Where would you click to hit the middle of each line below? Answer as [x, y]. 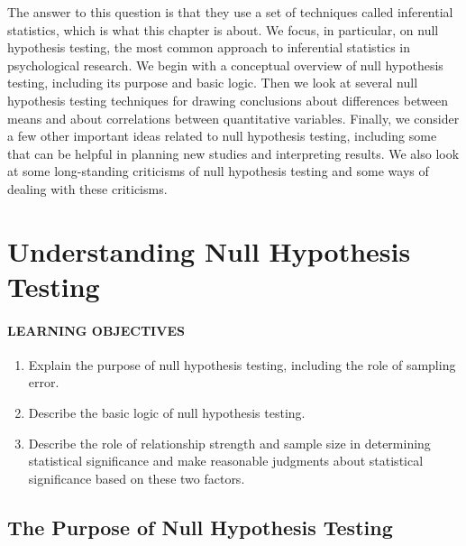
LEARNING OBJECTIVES [96, 330]
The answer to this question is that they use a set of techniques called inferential [230, 12]
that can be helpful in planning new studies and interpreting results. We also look [233, 153]
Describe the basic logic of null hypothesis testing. [167, 413]
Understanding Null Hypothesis [209, 250]
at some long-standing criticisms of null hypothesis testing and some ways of [218, 171]
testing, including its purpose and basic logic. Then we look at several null [213, 83]
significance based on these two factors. [137, 478]
